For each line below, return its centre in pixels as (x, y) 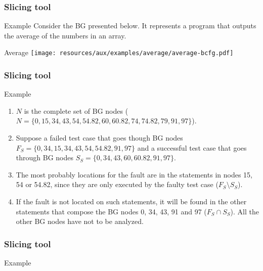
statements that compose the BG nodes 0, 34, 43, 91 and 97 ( (111, 211)
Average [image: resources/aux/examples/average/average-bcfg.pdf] (119, 52)
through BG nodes (45, 157)
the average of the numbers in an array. (65, 35)
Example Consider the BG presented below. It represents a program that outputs (130, 26)
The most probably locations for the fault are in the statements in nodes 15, (134, 174)
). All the (245, 211)
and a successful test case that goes (192, 147)
